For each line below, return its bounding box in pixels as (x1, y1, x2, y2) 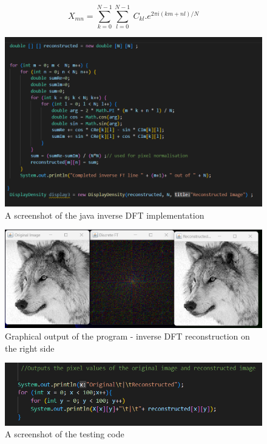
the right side (5, 341, 55, 354)
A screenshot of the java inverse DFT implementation (5, 208, 204, 221)
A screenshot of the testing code (5, 428, 124, 440)
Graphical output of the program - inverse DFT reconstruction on (5, 330, 250, 343)
